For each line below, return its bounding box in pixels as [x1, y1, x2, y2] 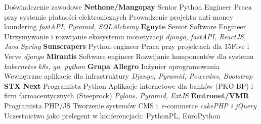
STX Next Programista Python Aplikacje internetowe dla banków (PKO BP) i [4, 80, 253, 91]
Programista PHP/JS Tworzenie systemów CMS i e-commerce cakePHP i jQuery [4, 100, 256, 110]
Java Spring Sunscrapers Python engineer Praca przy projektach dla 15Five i [4, 41, 249, 51]
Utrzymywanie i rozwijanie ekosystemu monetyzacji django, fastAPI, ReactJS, [4, 31, 246, 41]
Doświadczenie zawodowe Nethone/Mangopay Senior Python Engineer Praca [4, 2, 252, 12]
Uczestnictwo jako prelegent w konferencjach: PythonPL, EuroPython [4, 110, 221, 120]
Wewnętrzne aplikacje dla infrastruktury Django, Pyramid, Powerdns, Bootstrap [4, 71, 253, 81]
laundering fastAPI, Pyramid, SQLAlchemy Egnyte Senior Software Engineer [4, 21, 246, 32]
